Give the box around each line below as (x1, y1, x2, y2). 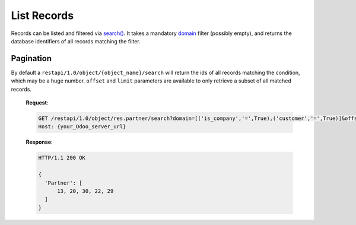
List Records (11, 9, 74, 22)
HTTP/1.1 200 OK (38, 154, 86, 161)
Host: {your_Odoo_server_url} (38, 123, 126, 130)
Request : (26, 99, 49, 106)
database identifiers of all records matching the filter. (11, 37, 141, 45)
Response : (26, 138, 53, 145)
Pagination (11, 53, 52, 64)
